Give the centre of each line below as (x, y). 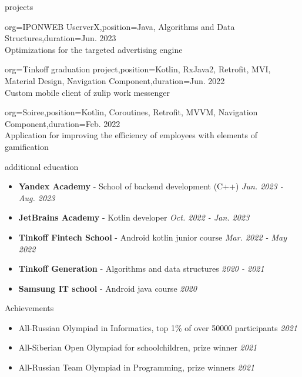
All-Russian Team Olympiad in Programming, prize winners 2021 (136, 367)
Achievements (29, 308)
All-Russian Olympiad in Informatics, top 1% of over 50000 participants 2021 (158, 327)
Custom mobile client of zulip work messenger (88, 92)
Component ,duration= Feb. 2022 (63, 123)
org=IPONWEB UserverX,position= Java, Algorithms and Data (120, 26)
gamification (27, 146)
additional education (42, 166)
